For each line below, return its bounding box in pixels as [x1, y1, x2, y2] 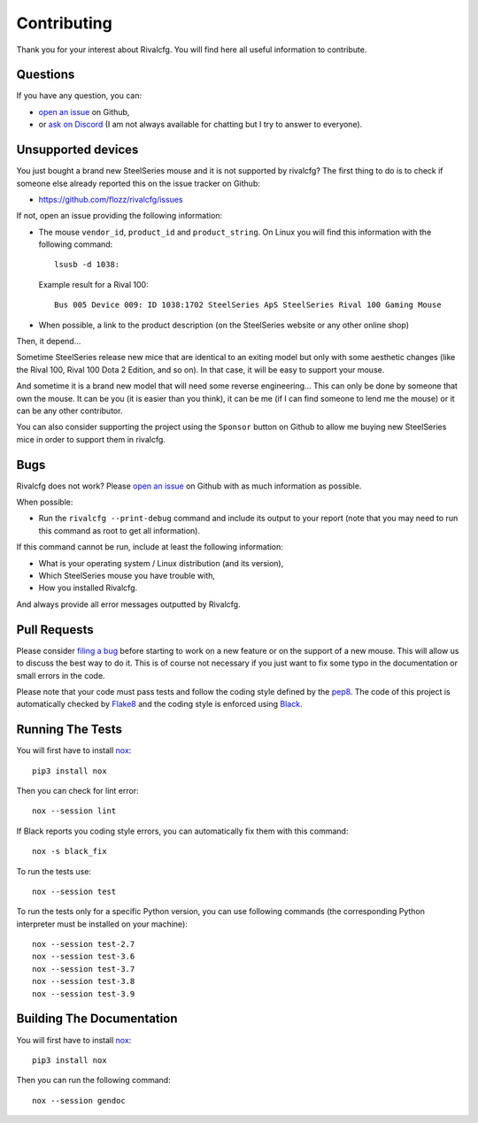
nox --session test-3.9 [32, 988, 135, 999]
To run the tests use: [16, 865, 92, 876]
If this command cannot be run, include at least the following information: [16, 542, 283, 552]
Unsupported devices [16, 142, 139, 158]
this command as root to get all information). [38, 525, 201, 535]
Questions [16, 67, 75, 82]
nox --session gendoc [32, 1096, 126, 1105]
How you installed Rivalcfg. [38, 582, 138, 593]
